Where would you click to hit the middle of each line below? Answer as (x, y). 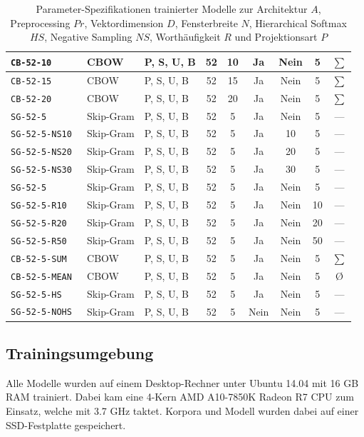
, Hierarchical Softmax (298, 22)
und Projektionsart (276, 37)
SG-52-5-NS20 (41, 152)
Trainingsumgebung (80, 353)
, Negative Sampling (88, 37)
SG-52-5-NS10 (41, 135)
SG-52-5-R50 (39, 241)
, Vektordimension (124, 22)
